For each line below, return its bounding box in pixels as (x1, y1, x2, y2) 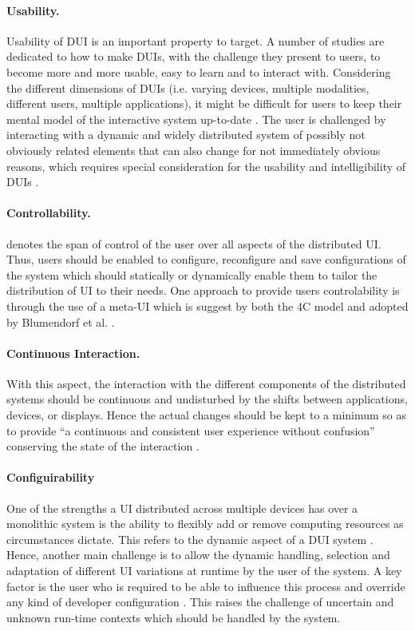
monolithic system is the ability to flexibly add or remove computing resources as (6, 515, 404, 532)
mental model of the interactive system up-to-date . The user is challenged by (6, 110, 386, 127)
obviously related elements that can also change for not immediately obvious (6, 141, 381, 158)
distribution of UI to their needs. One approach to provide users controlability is (6, 282, 400, 299)
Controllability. (6, 204, 91, 221)
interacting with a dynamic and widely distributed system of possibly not (6, 126, 366, 143)
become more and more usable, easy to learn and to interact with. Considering (6, 63, 391, 80)
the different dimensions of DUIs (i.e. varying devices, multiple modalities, (6, 79, 370, 96)
